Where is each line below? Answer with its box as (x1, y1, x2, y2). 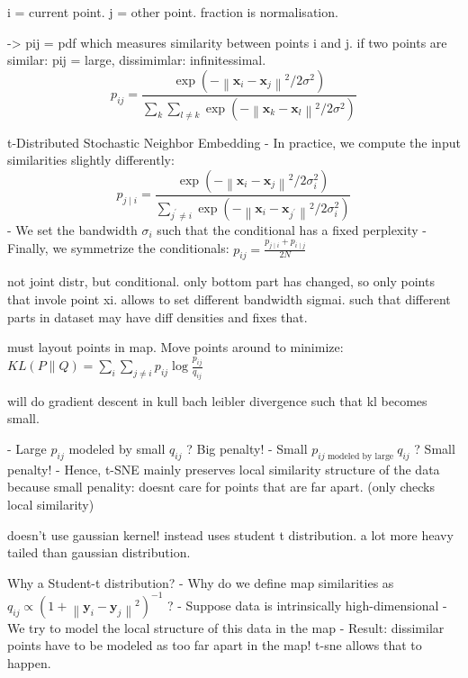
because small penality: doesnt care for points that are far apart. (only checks (7, 477, 436, 496)
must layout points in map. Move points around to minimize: (7, 338, 344, 357)
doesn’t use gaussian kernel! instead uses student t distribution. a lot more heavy (7, 525, 454, 544)
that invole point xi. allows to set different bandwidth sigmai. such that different (7, 289, 451, 308)
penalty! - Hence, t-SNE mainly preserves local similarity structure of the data (7, 459, 440, 478)
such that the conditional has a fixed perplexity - (157, 220, 427, 239)
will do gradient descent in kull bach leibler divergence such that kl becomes (7, 391, 427, 410)
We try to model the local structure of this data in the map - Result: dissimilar (7, 618, 445, 637)
